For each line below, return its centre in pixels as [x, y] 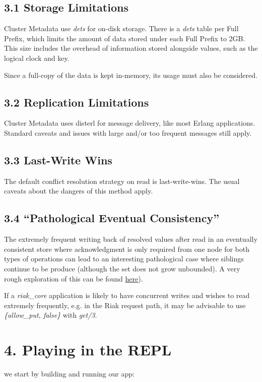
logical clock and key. [37, 58]
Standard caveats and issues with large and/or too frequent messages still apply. [128, 132]
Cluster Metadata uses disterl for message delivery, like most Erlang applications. [129, 123]
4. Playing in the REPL [88, 350]
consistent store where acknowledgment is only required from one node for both [127, 249]
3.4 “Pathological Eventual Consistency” [112, 218]
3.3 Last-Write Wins [58, 160]
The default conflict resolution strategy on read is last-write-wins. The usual [122, 181]
